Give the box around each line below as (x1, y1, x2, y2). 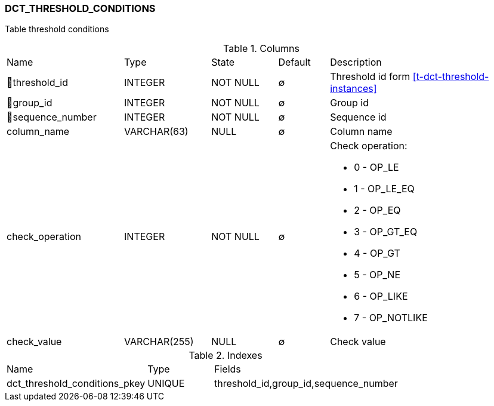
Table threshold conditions (5, 24, 109, 35)
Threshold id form (330, 70, 410, 83)
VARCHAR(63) (124, 125, 189, 138)
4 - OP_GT (354, 247, 400, 260)
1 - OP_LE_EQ (354, 183, 415, 195)
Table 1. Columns (223, 42, 300, 55)
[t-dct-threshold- (412, 70, 489, 83)
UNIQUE (147, 377, 185, 390)
